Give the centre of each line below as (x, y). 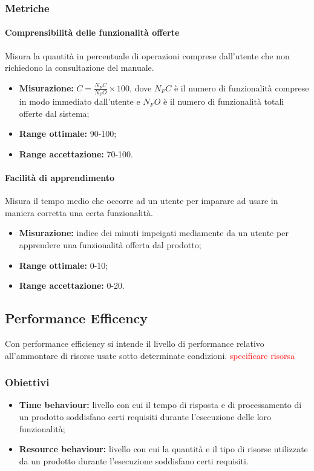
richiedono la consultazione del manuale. (80, 68)
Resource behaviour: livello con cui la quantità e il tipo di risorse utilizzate (163, 449)
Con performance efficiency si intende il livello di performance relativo (135, 343)
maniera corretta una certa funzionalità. (79, 212)
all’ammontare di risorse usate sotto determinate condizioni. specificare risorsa (150, 355)
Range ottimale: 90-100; (68, 133)
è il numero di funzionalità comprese (241, 87)
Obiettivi (27, 382)
